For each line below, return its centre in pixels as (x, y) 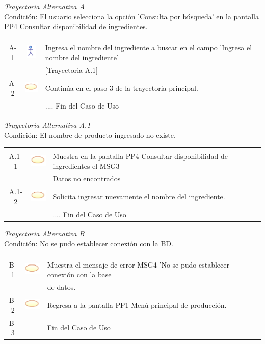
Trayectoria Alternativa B (44, 233)
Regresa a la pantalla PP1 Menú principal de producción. (137, 305)
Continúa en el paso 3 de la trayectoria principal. (122, 87)
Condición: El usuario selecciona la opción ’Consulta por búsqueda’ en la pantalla (131, 16)
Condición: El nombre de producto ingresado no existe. (90, 135)
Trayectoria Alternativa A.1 (47, 125)
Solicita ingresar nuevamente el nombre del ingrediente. (139, 196)
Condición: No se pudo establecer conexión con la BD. (89, 243)
